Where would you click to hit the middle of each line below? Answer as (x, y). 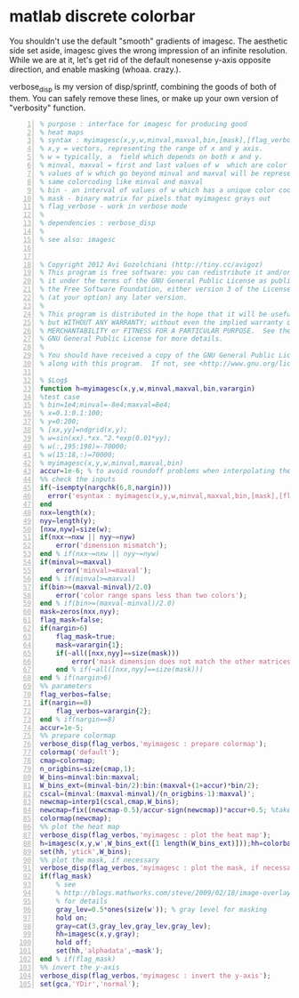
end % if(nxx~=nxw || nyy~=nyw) (100, 554)
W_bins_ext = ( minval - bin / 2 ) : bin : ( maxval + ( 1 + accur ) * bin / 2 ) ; (149, 785)
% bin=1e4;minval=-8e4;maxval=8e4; (105, 405)
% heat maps (62, 132)
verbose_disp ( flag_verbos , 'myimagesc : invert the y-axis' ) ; (155, 976)
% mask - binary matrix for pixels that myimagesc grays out (155, 198)
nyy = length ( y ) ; (68, 521)
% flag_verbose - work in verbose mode (113, 206)
